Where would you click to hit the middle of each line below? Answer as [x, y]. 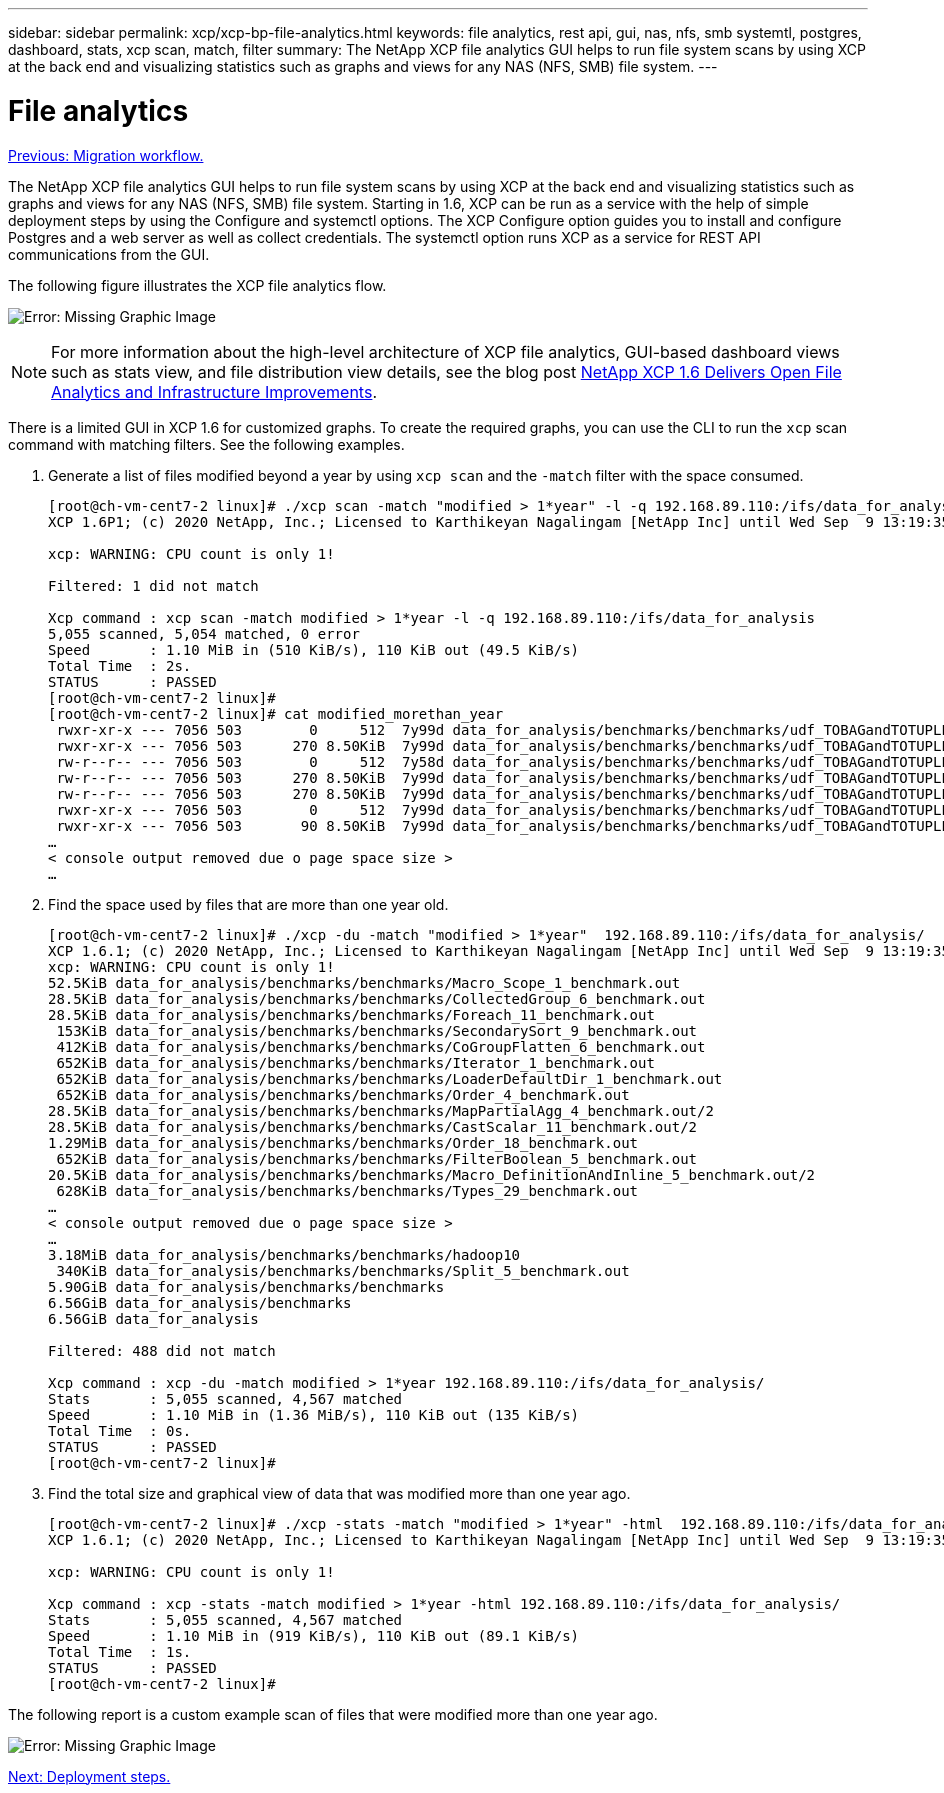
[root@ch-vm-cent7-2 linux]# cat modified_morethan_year [276, 713]
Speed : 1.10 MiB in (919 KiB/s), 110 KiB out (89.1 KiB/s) [314, 1635]
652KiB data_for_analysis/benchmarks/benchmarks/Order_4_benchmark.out [343, 1094]
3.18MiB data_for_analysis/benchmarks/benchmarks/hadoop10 [284, 1254]
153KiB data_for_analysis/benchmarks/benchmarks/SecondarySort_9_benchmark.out [377, 1030]
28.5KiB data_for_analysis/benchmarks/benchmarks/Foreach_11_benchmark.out [351, 1014]
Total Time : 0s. [120, 1430]
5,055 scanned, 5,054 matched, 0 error [204, 633]
